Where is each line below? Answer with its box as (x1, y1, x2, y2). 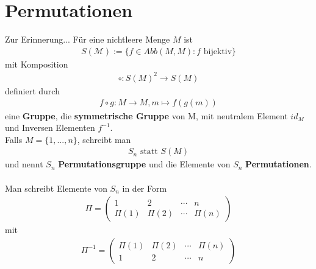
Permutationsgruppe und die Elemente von (58, 158, 231, 170)
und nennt (5, 158, 43, 170)
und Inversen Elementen (5, 121, 95, 134)
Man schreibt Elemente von (5, 181, 107, 194)
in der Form (122, 181, 167, 194)
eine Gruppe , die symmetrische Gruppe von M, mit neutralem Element (5, 109, 288, 122)
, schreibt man (77, 133, 131, 145)
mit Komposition (5, 57, 68, 70)
